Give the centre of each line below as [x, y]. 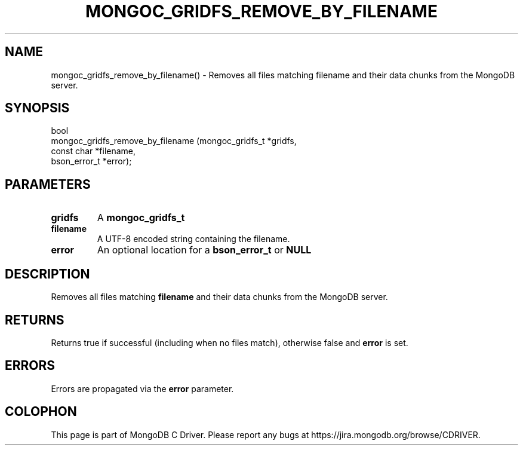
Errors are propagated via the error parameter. [142, 388]
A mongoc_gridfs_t [141, 218]
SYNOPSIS [37, 108]
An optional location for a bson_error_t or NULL [204, 250]
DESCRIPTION [47, 274]
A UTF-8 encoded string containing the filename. [193, 239]
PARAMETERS [48, 184]
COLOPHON [41, 412]
